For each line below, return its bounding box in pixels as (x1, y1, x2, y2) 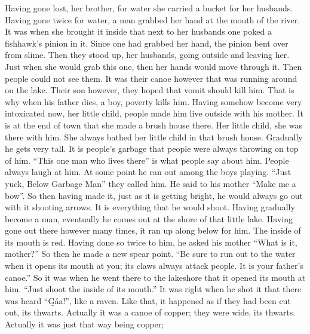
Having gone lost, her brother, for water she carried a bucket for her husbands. (5, 2, 293, 14)
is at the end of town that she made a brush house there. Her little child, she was (5, 118, 302, 131)
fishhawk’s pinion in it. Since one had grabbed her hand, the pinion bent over (5, 36, 288, 49)
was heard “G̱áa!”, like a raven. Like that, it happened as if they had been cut (5, 294, 291, 307)
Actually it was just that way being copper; (5, 318, 164, 330)
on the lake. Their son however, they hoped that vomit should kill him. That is (5, 84, 294, 96)
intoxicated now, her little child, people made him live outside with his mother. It (5, 107, 303, 119)
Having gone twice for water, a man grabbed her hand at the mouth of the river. (5, 13, 300, 26)
